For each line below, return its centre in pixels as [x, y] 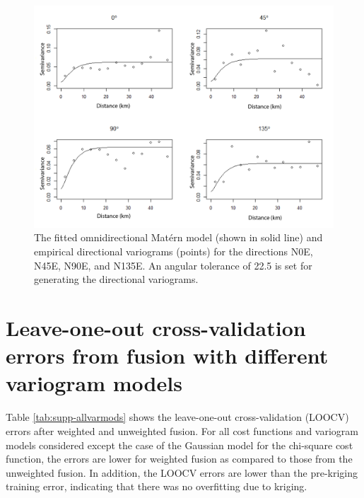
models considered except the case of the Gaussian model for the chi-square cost [180, 445]
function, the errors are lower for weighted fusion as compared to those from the [179, 459]
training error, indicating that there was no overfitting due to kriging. [157, 486]
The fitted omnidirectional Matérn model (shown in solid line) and [178, 237]
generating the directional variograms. [116, 279]
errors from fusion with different [167, 355]
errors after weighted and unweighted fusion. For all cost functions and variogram [182, 430]
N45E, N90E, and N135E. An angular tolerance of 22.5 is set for [173, 265]
